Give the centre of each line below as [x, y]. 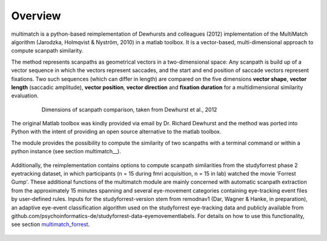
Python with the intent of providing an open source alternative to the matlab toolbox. [116, 132]
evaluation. [25, 96]
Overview [36, 16]
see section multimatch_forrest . [51, 225]
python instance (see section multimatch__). [66, 151]
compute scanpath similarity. [47, 51]
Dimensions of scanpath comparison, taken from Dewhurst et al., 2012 [129, 110]
